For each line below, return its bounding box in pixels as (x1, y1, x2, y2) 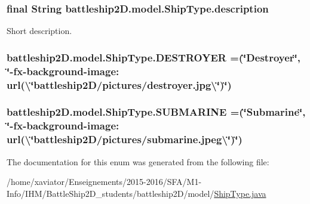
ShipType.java (214, 187, 266, 199)
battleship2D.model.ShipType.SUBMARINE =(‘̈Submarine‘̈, (7, 104, 306, 119)
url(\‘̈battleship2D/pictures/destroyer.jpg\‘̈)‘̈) (7, 77, 232, 92)
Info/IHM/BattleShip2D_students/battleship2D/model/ (7, 187, 214, 199)
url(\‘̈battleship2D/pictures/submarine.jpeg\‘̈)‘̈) (7, 132, 243, 147)
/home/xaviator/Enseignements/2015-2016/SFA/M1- (7, 175, 202, 188)
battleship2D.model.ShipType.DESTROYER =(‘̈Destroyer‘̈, (7, 50, 300, 64)
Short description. (7, 24, 72, 37)
